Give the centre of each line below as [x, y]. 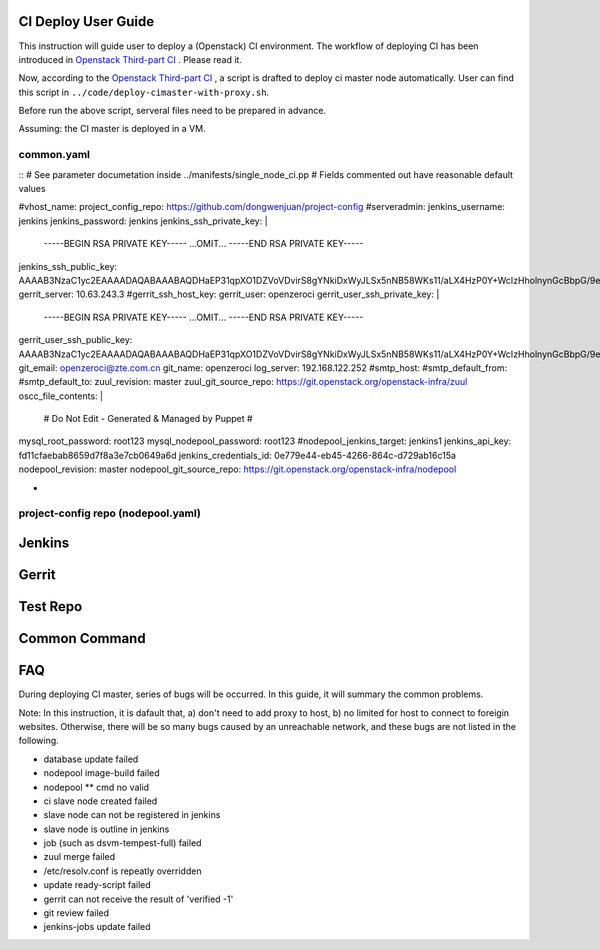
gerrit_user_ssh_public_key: [75, 340]
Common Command [82, 638]
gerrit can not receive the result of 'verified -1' [138, 899]
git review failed [76, 913]
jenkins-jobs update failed [97, 927]
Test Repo [50, 606]
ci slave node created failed [100, 801]
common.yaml [54, 155]
